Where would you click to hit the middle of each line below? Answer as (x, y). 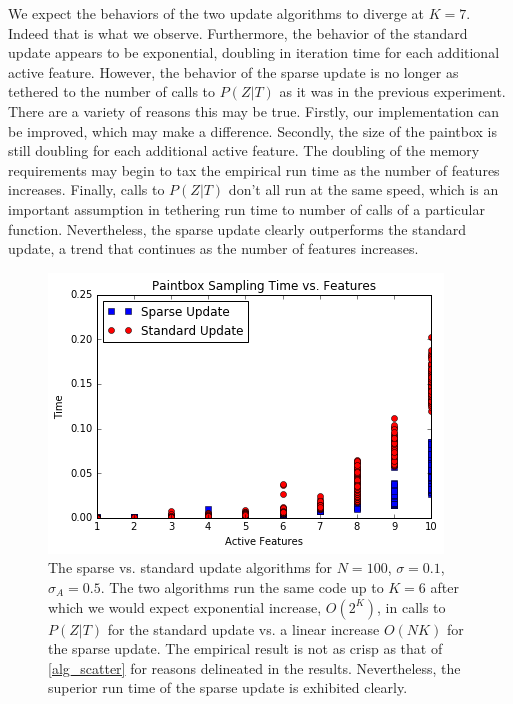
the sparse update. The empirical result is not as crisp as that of (245, 648)
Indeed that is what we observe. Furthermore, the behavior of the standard (238, 32)
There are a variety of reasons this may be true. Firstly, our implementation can (254, 110)
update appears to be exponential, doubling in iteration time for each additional (254, 52)
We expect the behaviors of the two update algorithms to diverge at (216, 13)
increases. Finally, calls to (86, 189)
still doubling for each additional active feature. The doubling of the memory (244, 150)
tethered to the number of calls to (112, 91)
